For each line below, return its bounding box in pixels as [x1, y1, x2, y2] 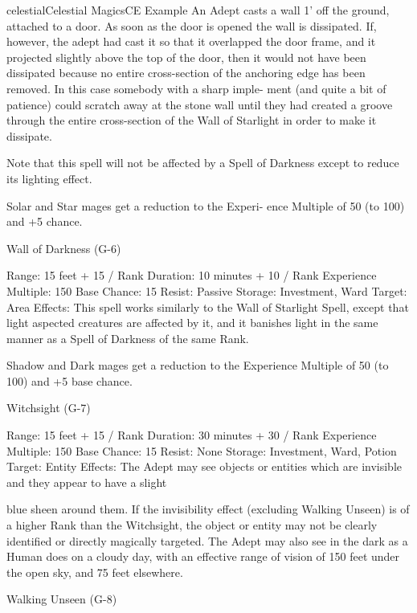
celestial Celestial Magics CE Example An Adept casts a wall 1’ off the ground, [6, 2, 390, 18]
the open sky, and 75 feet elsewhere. [6, 563, 183, 580]
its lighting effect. [6, 170, 92, 186]
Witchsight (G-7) [6, 399, 91, 416]
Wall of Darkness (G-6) [6, 239, 121, 256]
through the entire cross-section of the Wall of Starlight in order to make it [6, 112, 377, 129]
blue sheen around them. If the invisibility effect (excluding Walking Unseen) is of [6, 501, 410, 517]
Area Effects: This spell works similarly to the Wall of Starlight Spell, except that [6, 298, 409, 315]
